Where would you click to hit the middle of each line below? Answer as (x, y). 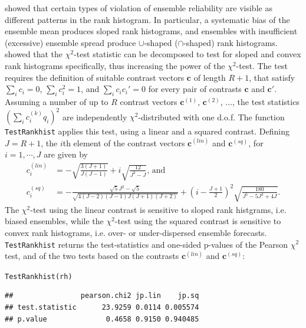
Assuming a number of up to (57, 101)
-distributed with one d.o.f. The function (211, 117)
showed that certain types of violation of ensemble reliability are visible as (139, 8)
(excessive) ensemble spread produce (70, 42)
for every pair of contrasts (195, 89)
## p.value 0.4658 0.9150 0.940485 (102, 319)
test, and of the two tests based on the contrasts (92, 256)
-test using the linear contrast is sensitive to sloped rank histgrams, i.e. (158, 209)
